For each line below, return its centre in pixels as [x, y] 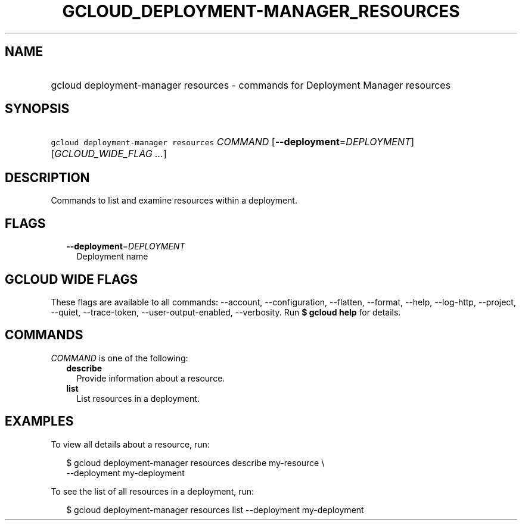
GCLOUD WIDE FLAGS [72, 279]
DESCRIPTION [47, 177]
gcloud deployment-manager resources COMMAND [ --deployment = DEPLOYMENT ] [233, 142]
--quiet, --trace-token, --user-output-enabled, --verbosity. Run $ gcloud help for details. [226, 312]
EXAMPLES [39, 421]
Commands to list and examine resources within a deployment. [174, 201]
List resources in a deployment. [138, 398]
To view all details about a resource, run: [130, 444]
